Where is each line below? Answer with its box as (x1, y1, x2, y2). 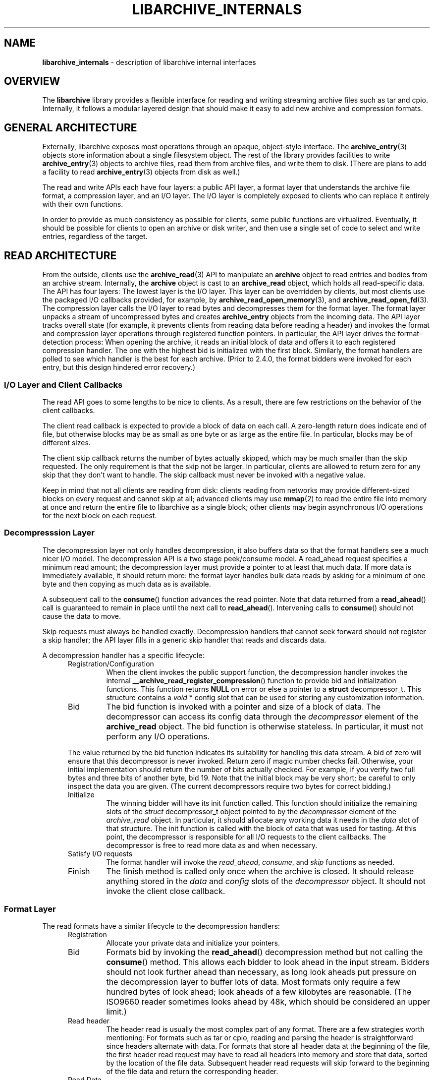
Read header (68, 1017, 109, 1025)
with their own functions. (42, 200, 123, 209)
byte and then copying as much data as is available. (42, 579, 211, 588)
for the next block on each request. (42, 511, 157, 520)
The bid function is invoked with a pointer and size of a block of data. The (106, 701, 381, 712)
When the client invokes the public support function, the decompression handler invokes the (106, 667, 408, 676)
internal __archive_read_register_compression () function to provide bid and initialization (106, 676, 396, 685)
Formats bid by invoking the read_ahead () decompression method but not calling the (106, 947, 423, 958)
